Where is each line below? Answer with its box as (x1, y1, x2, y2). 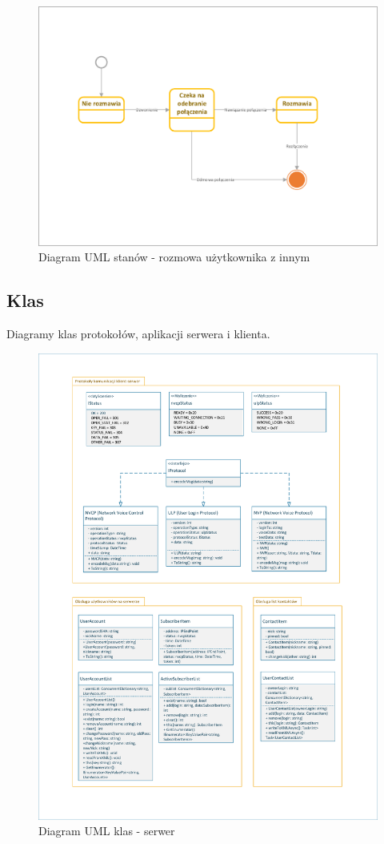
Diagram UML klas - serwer (38, 822, 175, 839)
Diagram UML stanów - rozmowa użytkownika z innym (38, 248, 310, 265)
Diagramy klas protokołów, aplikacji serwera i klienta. (6, 325, 270, 341)
